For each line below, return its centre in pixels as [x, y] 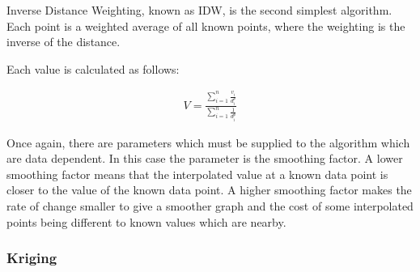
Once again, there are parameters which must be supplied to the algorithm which [208, 142]
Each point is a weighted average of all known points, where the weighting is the [206, 25]
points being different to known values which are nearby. [146, 221]
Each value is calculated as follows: [93, 68]
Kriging [32, 258]
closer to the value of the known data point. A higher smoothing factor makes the [209, 190]
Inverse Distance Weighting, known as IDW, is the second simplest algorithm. [199, 10]
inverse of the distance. [64, 42]
